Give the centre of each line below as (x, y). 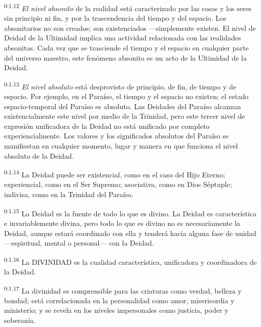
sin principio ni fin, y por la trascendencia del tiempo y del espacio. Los (115, 18)
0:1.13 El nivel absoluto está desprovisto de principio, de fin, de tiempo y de (120, 85)
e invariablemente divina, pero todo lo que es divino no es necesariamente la (122, 223)
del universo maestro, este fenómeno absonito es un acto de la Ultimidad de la (125, 57)
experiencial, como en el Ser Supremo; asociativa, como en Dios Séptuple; (118, 184)
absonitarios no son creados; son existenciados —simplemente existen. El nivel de (130, 28)
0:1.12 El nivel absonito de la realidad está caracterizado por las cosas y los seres (128, 7)
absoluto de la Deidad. (39, 155)
